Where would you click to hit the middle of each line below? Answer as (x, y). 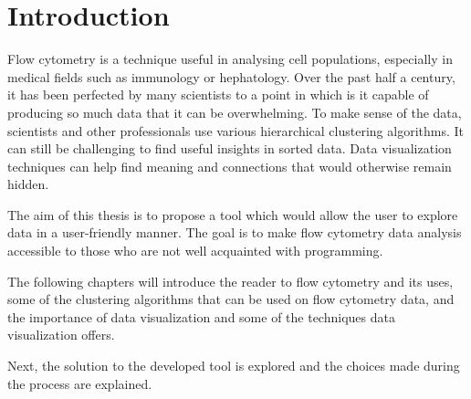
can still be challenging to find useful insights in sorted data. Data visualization (230, 148)
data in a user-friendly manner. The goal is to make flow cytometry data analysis (235, 232)
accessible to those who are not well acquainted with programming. (195, 251)
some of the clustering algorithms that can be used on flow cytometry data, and (231, 299)
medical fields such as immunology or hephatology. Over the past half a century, (231, 76)
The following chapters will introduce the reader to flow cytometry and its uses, (230, 281)
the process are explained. (80, 383)
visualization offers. (61, 335)
